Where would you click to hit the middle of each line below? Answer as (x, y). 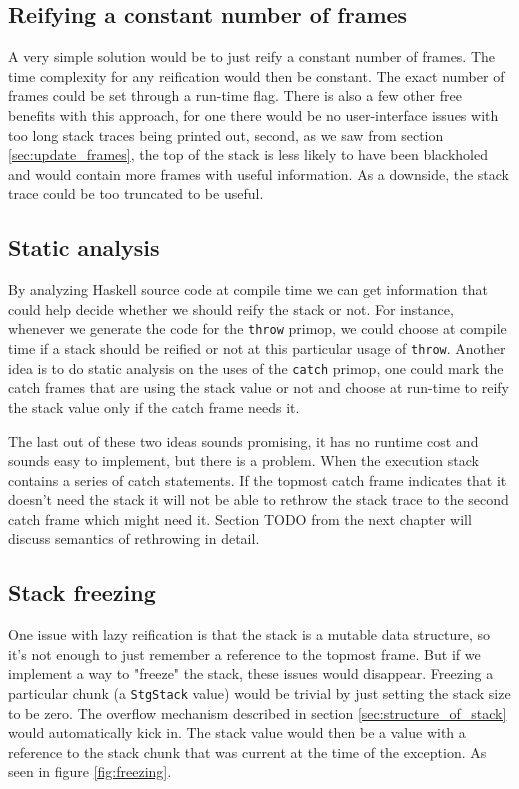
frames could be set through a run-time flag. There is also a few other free (235, 95)
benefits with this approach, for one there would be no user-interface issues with (253, 114)
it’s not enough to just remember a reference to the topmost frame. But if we (244, 653)
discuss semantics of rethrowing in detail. (134, 538)
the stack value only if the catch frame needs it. (154, 406)
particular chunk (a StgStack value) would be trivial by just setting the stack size (259, 693)
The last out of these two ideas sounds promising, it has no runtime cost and (243, 440)
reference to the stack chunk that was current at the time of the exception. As (247, 751)
